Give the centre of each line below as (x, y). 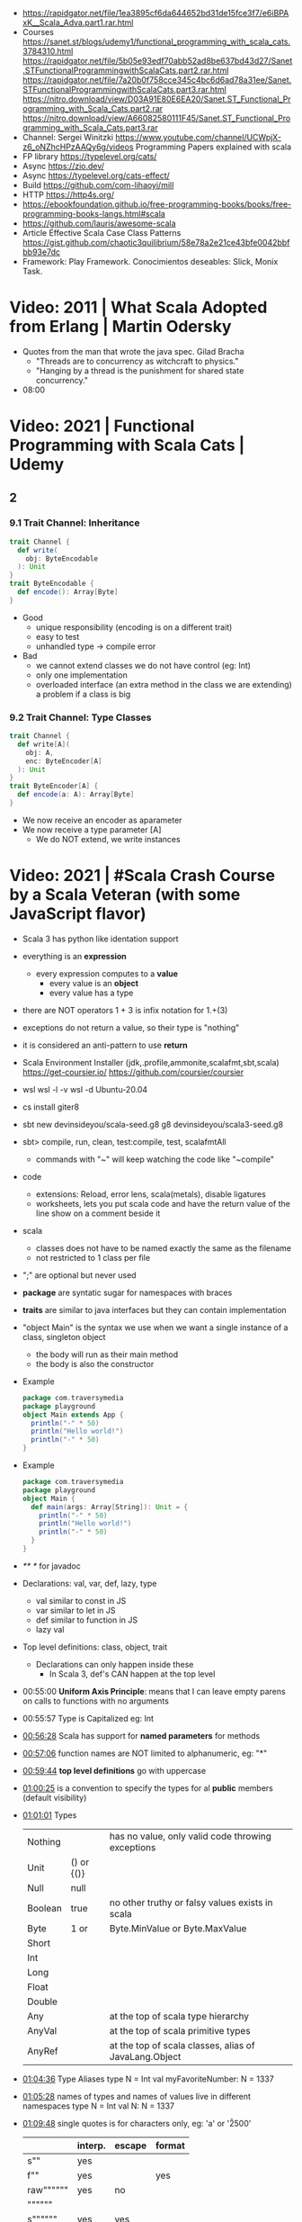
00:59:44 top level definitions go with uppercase (114, 1770)
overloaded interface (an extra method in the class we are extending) (164, 684)
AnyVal (42, 2030)
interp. (91, 2146)
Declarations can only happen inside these (115, 1664)
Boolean (44, 1908)
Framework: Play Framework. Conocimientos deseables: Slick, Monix (150, 261)
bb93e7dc (41, 252)
